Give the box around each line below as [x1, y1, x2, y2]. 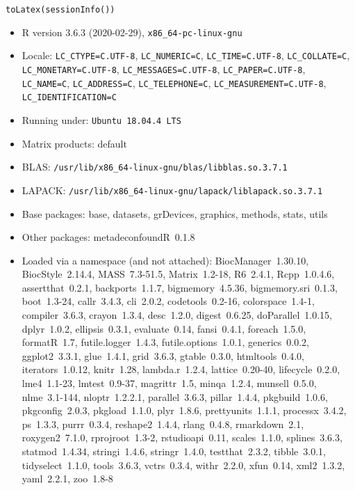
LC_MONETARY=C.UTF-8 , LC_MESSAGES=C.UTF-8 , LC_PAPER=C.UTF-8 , [22, 61, 306, 76]
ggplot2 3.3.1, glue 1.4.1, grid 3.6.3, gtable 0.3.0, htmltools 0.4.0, [22, 348, 304, 363]
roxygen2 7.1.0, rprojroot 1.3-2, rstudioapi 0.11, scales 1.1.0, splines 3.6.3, [22, 430, 342, 445]
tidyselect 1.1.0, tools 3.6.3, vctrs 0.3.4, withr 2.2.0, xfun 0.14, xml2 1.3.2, [22, 457, 345, 472]
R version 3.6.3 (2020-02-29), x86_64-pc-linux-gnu [22, 24, 242, 39]
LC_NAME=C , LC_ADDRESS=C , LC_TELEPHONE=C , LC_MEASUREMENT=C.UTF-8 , [22, 75, 327, 90]
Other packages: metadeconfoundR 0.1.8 [22, 230, 195, 244]
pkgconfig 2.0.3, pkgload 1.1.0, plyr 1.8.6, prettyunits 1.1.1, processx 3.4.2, [22, 403, 347, 418]
